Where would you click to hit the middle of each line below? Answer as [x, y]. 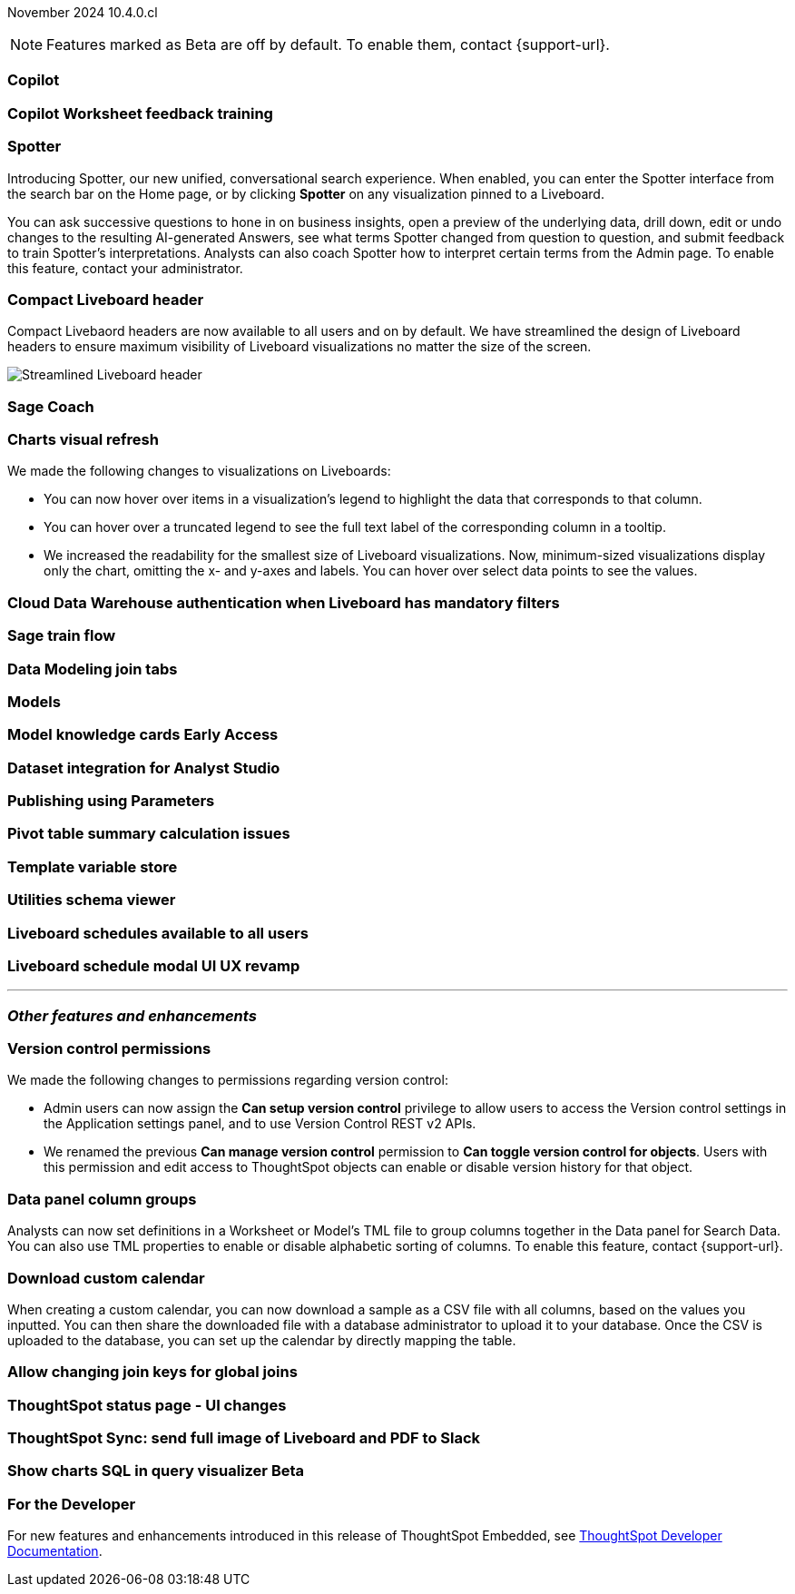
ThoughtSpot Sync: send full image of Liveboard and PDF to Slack [244, 1438]
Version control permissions [109, 1048]
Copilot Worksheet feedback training [140, 113]
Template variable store [93, 866]
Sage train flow [62, 636]
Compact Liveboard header [106, 299]
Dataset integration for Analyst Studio [144, 767]
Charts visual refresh [83, 439]
